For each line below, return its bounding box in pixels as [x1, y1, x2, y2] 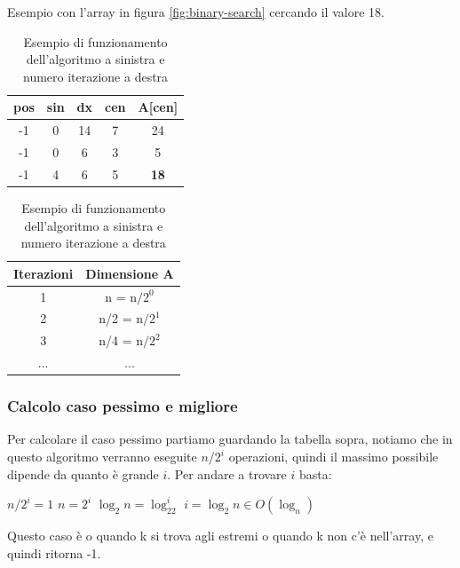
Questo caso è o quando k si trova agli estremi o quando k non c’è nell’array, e [7, 526, 433, 545]
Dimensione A [85, 264, 174, 282]
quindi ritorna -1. [7, 543, 101, 562]
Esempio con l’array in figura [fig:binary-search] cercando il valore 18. [7, 3, 385, 20]
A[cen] [138, 98, 178, 116]
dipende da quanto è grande [7, 464, 159, 483]
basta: [298, 464, 332, 483]
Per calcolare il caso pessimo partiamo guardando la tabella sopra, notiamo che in [7, 430, 453, 448]
